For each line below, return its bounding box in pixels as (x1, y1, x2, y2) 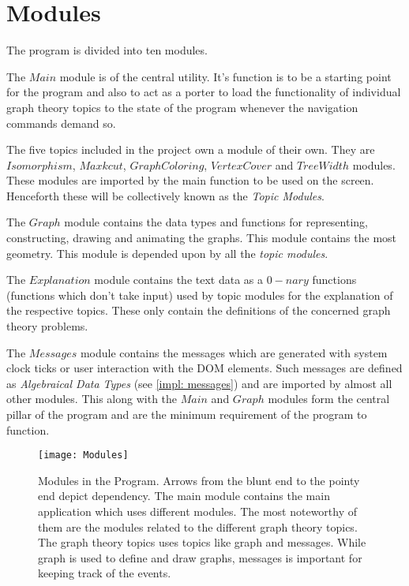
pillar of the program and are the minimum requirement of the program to (6, 406, 367, 422)
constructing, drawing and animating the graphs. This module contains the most (6, 230, 397, 246)
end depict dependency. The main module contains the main (38, 487, 330, 504)
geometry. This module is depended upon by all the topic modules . (6, 244, 328, 261)
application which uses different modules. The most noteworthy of (38, 503, 358, 520)
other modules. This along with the (6, 390, 178, 407)
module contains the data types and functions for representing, (64, 214, 368, 230)
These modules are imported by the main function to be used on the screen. (6, 172, 374, 188)
